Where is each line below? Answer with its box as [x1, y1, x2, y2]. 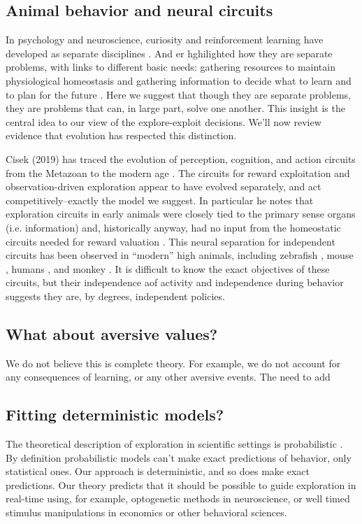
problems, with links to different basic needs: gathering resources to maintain [6, 59, 335, 74]
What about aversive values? [6, 323, 218, 344]
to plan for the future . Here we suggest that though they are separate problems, [6, 87, 352, 101]
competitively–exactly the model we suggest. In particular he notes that [6, 192, 314, 207]
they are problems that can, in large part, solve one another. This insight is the [6, 101, 345, 115]
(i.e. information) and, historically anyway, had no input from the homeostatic [6, 220, 341, 234]
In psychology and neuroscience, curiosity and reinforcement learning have [6, 32, 324, 47]
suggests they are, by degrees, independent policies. [6, 288, 225, 303]
